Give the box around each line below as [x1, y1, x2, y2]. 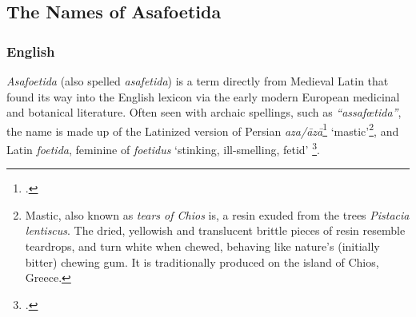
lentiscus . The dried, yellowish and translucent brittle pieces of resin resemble [25, 222, 406, 239]
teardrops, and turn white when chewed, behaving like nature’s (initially [25, 238, 380, 255]
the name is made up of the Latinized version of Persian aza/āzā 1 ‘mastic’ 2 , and [6, 120, 399, 139]
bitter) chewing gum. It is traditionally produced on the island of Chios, [25, 253, 379, 270]
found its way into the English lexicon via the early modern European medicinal [6, 88, 400, 105]
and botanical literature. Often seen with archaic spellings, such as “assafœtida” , [6, 104, 402, 121]
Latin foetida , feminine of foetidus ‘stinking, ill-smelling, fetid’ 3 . [6, 139, 320, 157]
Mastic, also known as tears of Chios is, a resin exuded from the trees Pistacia [25, 206, 410, 223]
